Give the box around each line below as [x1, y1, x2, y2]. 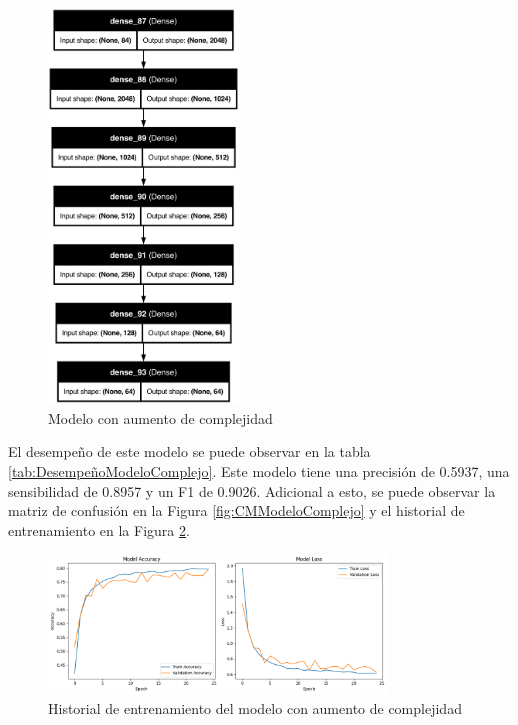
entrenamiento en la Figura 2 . [8, 519, 190, 540]
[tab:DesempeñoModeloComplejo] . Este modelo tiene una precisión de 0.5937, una [8, 461, 510, 482]
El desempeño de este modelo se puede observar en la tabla [8, 441, 371, 462]
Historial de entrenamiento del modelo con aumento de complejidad [48, 697, 462, 718]
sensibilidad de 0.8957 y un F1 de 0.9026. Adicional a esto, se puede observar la [8, 480, 496, 501]
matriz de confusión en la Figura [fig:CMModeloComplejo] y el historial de [8, 500, 465, 521]
